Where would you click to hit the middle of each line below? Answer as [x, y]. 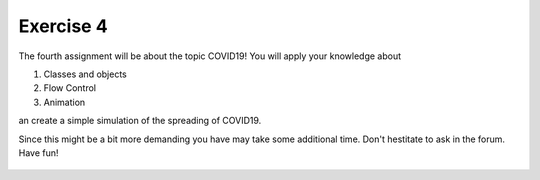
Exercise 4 [63, 26]
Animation [64, 102]
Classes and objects [85, 74]
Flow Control [70, 88]
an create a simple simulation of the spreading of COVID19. [140, 121]
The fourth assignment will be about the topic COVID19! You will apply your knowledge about [210, 56]
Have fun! [38, 152]
